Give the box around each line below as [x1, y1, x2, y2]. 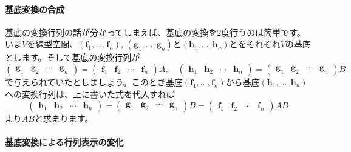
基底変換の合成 [5, 2, 64, 15]
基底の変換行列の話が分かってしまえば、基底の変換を [5, 25, 217, 38]
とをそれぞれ [229, 38, 281, 50]
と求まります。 [34, 112, 94, 125]
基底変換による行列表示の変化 [5, 136, 124, 148]
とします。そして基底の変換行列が [5, 51, 140, 64]
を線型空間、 [27, 38, 78, 50]
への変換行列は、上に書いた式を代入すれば [5, 87, 175, 100]
